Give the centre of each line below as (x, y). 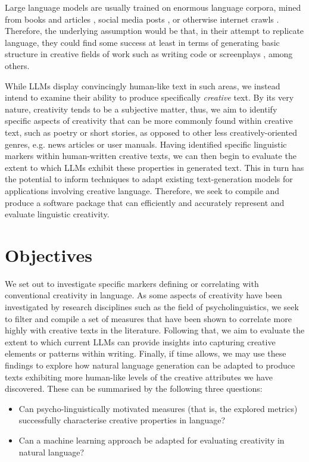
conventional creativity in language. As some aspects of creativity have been (143, 295)
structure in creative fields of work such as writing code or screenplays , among (149, 54)
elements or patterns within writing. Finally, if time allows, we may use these (146, 353)
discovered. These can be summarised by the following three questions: (134, 388)
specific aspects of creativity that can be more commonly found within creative (149, 121)
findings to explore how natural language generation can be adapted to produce (150, 365)
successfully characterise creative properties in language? (122, 420)
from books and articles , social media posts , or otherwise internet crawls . (142, 19)
